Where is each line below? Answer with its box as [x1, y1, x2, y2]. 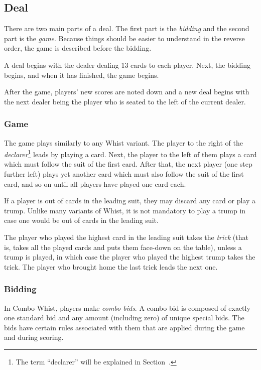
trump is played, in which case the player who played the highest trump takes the [4, 252, 255, 262]
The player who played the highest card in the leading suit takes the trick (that [4, 231, 248, 242]
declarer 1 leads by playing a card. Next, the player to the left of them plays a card [4, 148, 257, 159]
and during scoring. [4, 332, 64, 342]
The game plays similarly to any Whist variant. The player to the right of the [4, 137, 243, 148]
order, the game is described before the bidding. [4, 43, 152, 53]
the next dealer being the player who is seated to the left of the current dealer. [4, 96, 246, 106]
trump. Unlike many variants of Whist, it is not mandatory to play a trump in [4, 205, 246, 215]
